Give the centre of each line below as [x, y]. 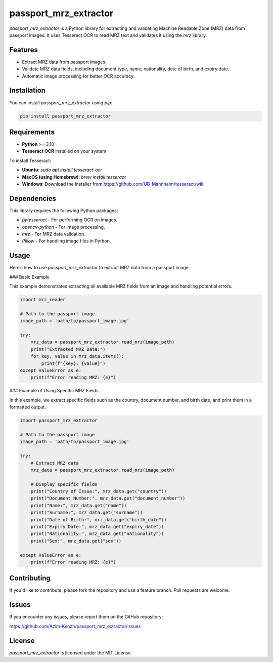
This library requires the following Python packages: [64, 211]
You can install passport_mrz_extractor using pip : [61, 102]
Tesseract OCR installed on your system [64, 151]
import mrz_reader [43, 300]
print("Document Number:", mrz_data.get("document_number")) [108, 498]
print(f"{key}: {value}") [73, 363]
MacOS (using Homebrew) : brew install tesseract [74, 177]
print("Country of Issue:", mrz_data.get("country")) [99, 491]
